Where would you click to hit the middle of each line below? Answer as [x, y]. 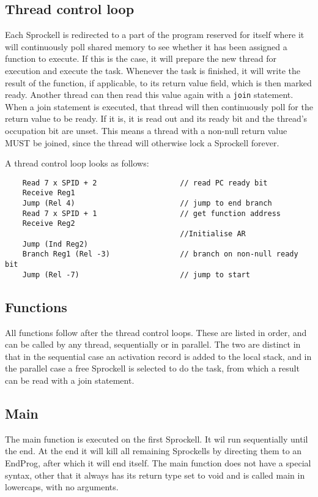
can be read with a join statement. [70, 380]
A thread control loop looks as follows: [77, 163]
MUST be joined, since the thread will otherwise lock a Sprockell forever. [142, 142]
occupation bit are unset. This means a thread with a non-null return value [146, 131]
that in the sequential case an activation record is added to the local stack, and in [158, 356]
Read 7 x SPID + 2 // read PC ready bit [145, 183]
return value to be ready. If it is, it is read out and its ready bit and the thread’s [156, 118]
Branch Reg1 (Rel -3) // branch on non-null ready [160, 254]
